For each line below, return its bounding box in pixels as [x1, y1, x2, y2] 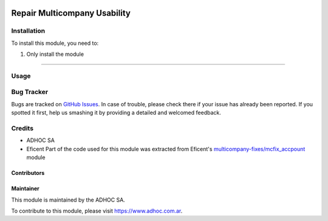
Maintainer [11, 185, 39, 192]
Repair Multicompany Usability [11, 8, 131, 18]
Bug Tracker [11, 88, 49, 97]
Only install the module [26, 50, 84, 58]
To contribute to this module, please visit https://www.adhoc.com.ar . [11, 207, 183, 214]
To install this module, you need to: [11, 39, 99, 47]
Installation [11, 27, 46, 35]
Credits [11, 124, 33, 133]
